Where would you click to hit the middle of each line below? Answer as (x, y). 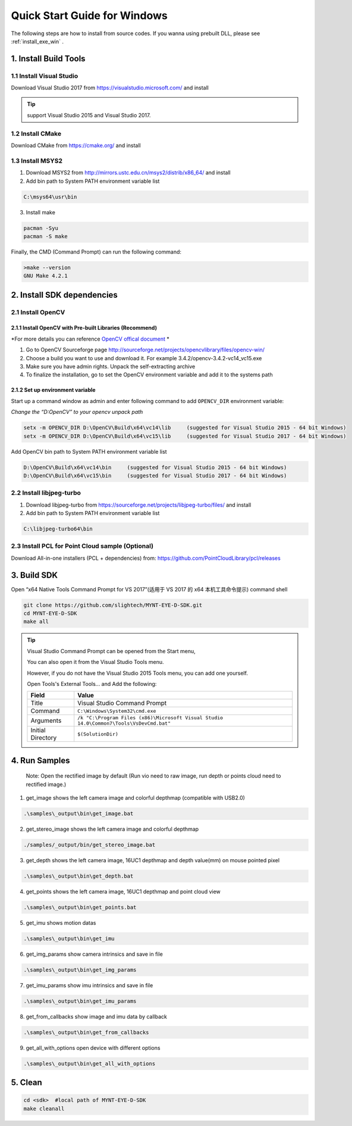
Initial (38, 731)
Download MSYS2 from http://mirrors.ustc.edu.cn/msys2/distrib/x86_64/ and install (128, 173)
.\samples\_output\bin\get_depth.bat (78, 876)
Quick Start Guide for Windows (89, 15)
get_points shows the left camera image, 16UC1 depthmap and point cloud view (123, 892)
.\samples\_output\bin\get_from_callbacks (86, 1032)
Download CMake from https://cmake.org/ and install (76, 145)
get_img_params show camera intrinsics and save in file (94, 954)
